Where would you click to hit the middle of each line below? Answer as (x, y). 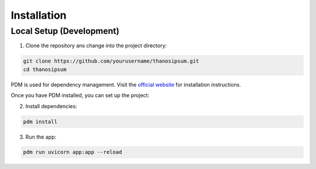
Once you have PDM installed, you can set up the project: (80, 95)
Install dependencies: (51, 106)
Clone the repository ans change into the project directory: (96, 46)
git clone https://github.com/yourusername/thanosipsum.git (111, 61)
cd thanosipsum (45, 69)
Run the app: (41, 137)
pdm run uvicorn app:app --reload (73, 152)
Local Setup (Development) (65, 31)
